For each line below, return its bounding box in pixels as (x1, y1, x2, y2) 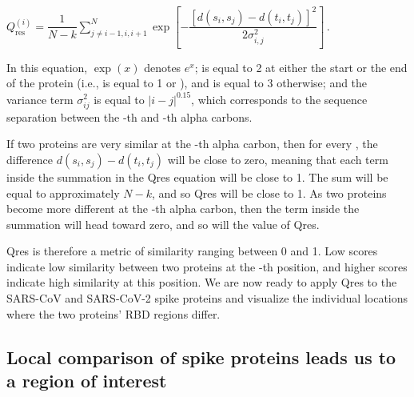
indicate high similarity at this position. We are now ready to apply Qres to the (6, 274, 397, 291)
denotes (144, 58, 181, 75)
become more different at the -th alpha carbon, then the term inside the (6, 200, 360, 217)
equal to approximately (6, 184, 120, 201)
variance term (6, 90, 74, 107)
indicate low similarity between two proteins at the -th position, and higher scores (6, 258, 408, 275)
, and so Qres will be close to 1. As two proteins (151, 184, 387, 201)
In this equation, (6, 58, 88, 75)
